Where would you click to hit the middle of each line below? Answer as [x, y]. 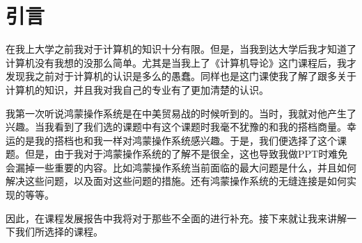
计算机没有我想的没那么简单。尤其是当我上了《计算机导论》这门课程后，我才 [181, 62]
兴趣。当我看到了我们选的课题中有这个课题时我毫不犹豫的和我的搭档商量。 [176, 127]
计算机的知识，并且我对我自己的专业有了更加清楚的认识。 [137, 89]
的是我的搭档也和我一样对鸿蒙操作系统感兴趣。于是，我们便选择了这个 [176, 140]
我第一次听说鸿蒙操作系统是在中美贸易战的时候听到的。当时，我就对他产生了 [181, 113]
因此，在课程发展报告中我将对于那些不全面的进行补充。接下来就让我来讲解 [176, 218]
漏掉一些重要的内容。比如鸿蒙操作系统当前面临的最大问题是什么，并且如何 [186, 167]
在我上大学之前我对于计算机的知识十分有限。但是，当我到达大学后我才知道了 [181, 49]
